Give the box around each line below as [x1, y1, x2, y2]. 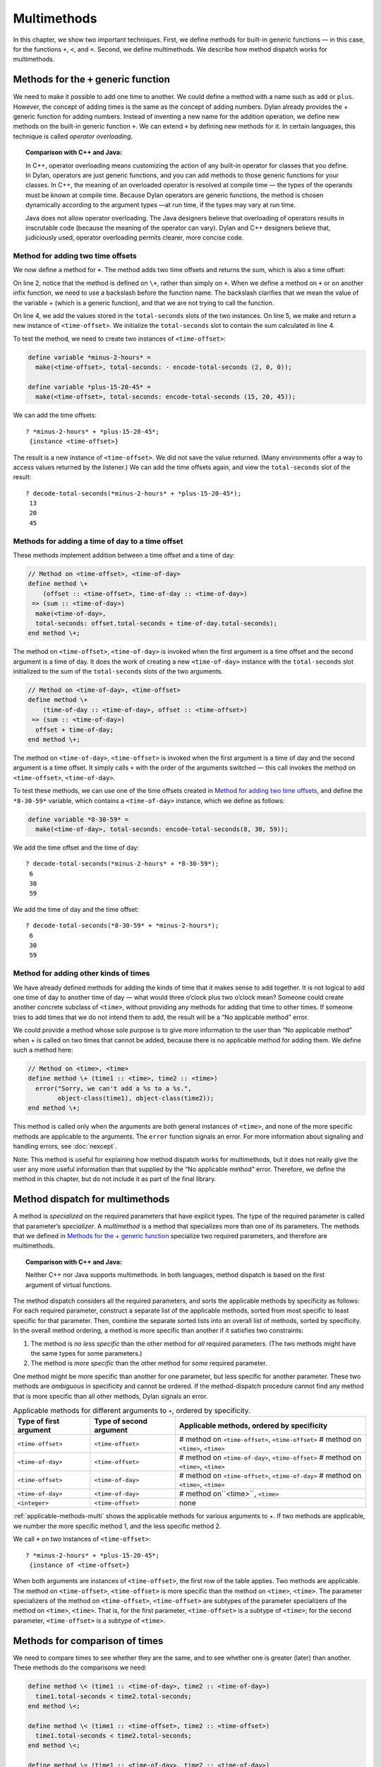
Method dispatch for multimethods [13, 1193, 170, 1205]
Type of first [17, 1416, 60, 1426]
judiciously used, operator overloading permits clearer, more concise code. [25, 233, 244, 242]
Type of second [94, 1416, 148, 1426]
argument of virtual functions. [25, 1280, 112, 1289]
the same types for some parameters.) [30, 1349, 143, 1357]
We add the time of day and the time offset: [13, 905, 139, 913]
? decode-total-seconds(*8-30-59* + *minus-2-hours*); [25, 922, 219, 929]
